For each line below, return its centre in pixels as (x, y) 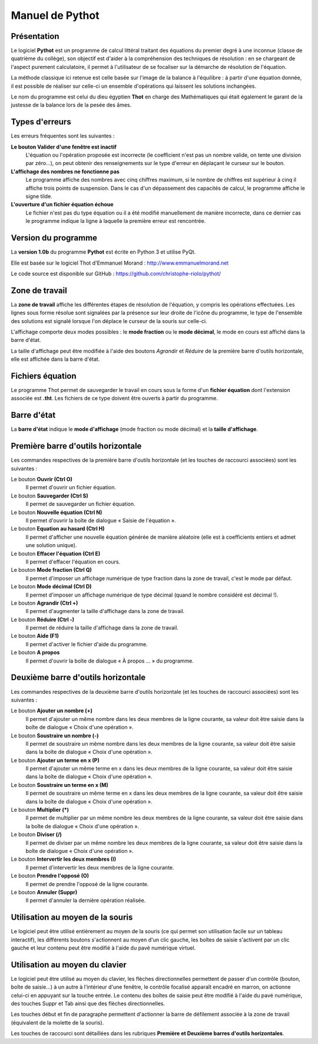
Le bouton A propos (35, 653)
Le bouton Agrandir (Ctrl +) (44, 603)
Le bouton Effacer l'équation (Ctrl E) (56, 554)
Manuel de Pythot (55, 15)
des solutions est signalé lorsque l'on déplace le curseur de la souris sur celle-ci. (109, 321)
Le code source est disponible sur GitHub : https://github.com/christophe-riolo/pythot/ (116, 274)
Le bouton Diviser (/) (36, 835)
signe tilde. (39, 196)
